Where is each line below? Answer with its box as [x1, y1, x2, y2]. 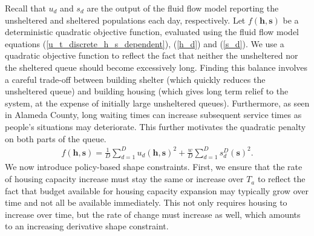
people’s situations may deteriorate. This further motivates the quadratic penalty [5, 120, 306, 133]
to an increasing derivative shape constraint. [5, 220, 169, 232]
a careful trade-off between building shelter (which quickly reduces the [5, 73, 266, 85]
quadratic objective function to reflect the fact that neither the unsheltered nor [5, 49, 298, 62]
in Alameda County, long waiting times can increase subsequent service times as [5, 108, 302, 121]
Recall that [5, 2, 46, 14]
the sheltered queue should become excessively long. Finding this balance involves [5, 61, 308, 73]
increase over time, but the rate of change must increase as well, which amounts [5, 208, 301, 220]
